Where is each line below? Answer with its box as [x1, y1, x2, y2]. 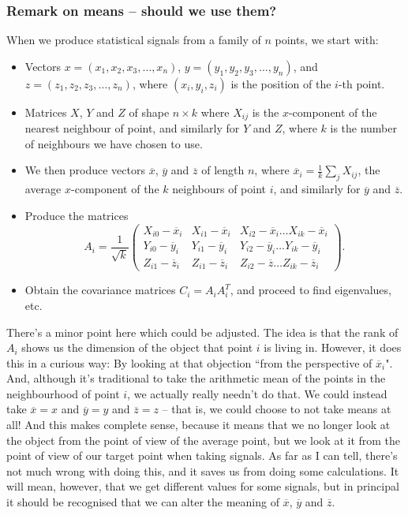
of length [201, 162, 245, 178]
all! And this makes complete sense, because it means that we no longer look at [6, 416, 391, 433]
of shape [129, 103, 170, 120]
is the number [330, 120, 397, 136]
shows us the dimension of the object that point [21, 339, 253, 356]
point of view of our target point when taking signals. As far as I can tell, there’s [6, 447, 398, 464]
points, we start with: [275, 32, 379, 48]
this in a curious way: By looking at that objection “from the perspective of [6, 354, 372, 371]
